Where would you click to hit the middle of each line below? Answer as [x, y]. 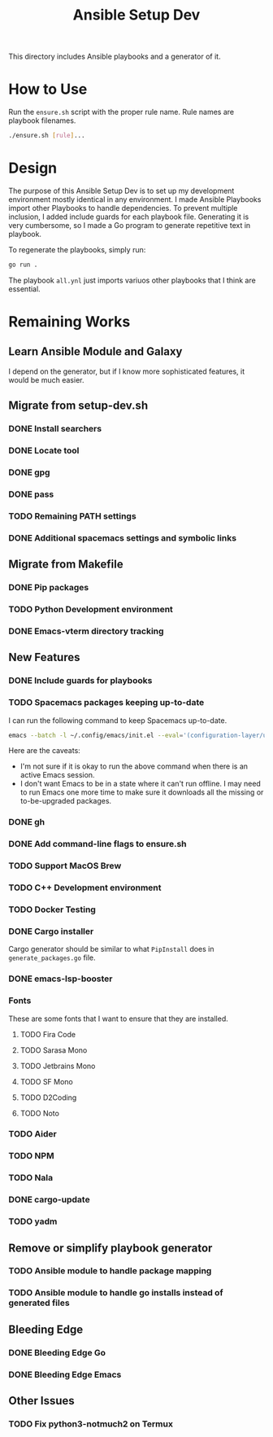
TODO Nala [31, 1178]
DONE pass [31, 494]
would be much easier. [46, 379]
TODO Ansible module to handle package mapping [110, 1271]
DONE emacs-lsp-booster [61, 979]
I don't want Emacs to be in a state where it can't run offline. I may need [141, 784]
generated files [39, 1303]
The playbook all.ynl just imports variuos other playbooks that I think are [132, 280]
